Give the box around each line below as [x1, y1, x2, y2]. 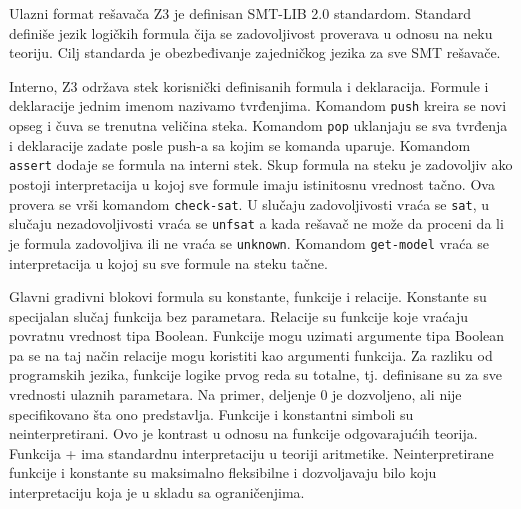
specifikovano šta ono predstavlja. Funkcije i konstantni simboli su [9, 403, 414, 424]
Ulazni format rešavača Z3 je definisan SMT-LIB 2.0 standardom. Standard [9, 3, 472, 23]
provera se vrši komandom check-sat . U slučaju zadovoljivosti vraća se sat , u [9, 193, 490, 214]
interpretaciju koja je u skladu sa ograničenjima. [9, 482, 305, 503]
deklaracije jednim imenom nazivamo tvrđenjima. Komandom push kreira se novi [9, 95, 507, 116]
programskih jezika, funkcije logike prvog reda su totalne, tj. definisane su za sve [9, 364, 502, 385]
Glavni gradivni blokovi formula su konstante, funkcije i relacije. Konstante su [9, 286, 487, 307]
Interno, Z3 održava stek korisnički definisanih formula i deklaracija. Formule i [9, 75, 489, 96]
